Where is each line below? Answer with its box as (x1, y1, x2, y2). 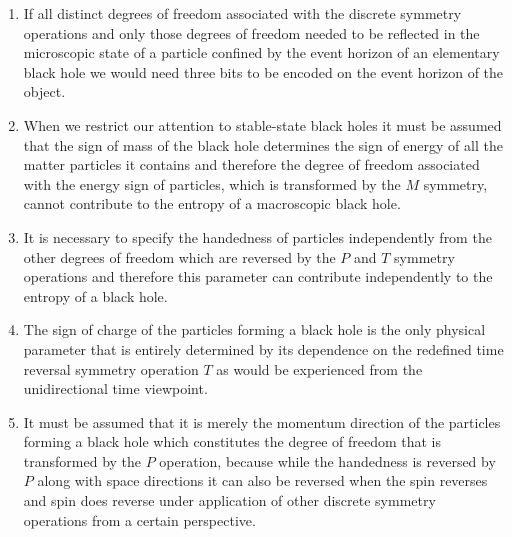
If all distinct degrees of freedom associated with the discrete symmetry (23, 3, 462, 23)
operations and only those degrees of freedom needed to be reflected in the (23, 22, 480, 43)
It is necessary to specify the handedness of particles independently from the (23, 226, 492, 247)
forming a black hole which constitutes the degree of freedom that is (23, 431, 442, 452)
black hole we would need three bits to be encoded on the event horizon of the (23, 61, 504, 82)
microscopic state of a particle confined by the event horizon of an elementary (23, 42, 500, 63)
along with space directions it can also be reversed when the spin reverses (37, 470, 488, 491)
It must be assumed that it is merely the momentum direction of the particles (23, 411, 501, 432)
